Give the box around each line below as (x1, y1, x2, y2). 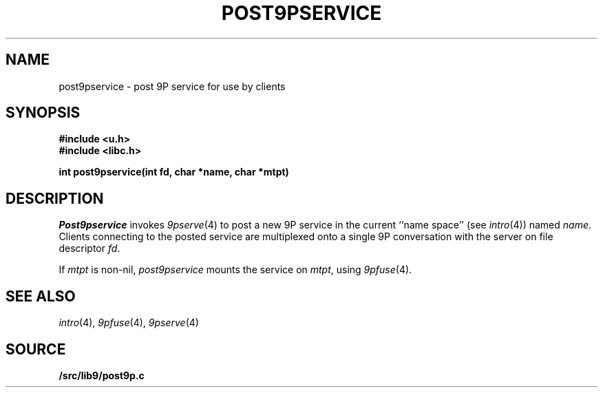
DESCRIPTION (6, 189, 104, 207)
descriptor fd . (59, 242, 120, 255)
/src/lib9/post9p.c (59, 369, 145, 381)
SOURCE (6, 340, 66, 358)
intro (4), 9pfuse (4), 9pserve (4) (59, 317, 199, 329)
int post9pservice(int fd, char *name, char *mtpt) (59, 166, 289, 178)
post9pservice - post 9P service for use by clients (59, 80, 286, 92)
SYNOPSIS (6, 104, 81, 122)
